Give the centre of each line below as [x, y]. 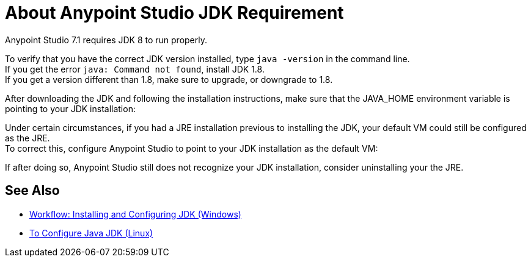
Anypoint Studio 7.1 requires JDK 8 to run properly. [106, 40]
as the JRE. [27, 138]
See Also [32, 191]
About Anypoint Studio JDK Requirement [174, 13]
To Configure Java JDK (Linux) [91, 233]
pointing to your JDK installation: [70, 108]
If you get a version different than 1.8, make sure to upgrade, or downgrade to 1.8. [169, 79]
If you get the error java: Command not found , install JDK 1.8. [135, 69]
